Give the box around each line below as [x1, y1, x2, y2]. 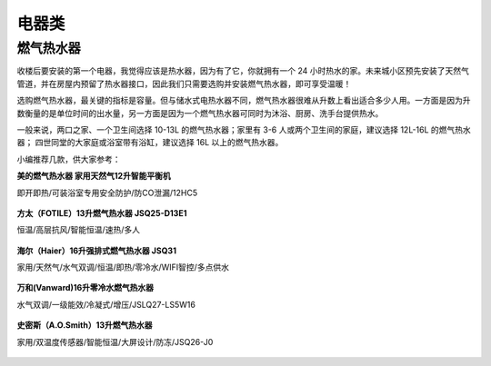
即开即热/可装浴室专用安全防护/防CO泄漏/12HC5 [16, 187, 198, 198]
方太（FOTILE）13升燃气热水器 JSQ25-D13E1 [16, 207, 187, 218]
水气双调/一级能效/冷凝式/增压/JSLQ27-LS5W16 [16, 299, 195, 310]
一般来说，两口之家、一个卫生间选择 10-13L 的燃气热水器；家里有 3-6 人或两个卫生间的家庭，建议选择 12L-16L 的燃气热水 [16, 124, 472, 135]
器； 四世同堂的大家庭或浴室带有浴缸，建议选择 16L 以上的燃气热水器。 [16, 137, 284, 148]
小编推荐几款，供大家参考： [16, 153, 121, 164]
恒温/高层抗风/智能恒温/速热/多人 [16, 224, 141, 235]
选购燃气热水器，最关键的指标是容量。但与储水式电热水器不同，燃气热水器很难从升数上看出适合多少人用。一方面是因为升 [16, 95, 471, 106]
